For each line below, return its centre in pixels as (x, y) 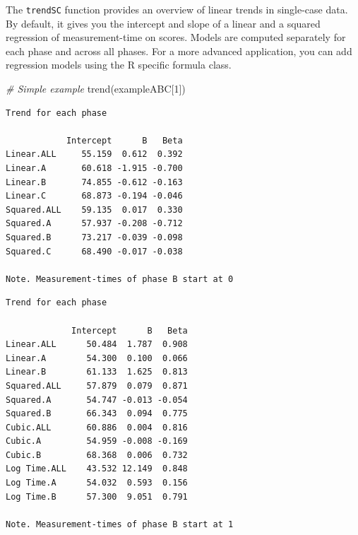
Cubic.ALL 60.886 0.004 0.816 (97, 427)
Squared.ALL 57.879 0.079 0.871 (97, 386)
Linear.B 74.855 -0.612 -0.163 (94, 182)
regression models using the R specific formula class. (119, 65)
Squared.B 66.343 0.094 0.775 (97, 414)
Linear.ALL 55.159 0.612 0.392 (94, 154)
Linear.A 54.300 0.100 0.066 (97, 358)
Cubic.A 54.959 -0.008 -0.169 (97, 441)
